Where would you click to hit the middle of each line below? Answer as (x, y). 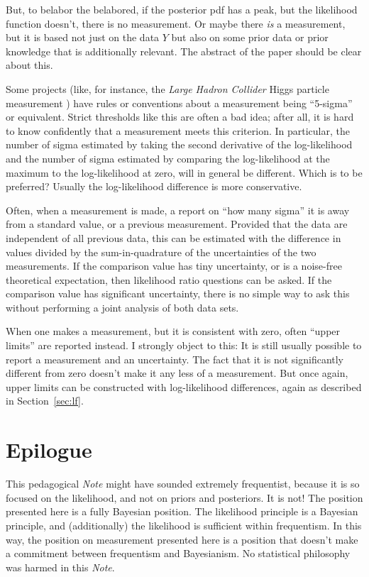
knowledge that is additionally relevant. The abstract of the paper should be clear (184, 51)
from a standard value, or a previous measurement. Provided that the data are (177, 224)
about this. (29, 65)
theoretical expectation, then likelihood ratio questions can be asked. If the (169, 279)
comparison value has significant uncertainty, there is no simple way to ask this (178, 293)
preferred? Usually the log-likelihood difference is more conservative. (154, 186)
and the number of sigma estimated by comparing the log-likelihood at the (168, 158)
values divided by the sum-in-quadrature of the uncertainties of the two (161, 252)
